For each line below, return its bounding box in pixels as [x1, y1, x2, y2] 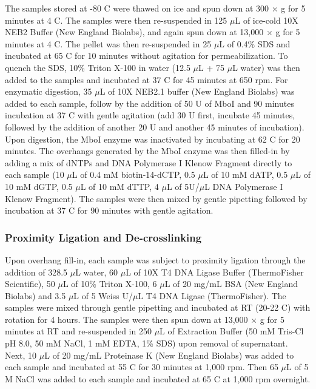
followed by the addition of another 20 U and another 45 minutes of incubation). [5, 120, 304, 133]
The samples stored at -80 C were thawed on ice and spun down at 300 [5, 2, 269, 14]
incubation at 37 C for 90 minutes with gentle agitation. [5, 204, 213, 217]
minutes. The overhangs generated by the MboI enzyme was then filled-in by [5, 144, 290, 157]
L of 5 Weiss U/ [73, 289, 133, 302]
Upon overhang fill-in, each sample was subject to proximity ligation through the [5, 253, 306, 266]
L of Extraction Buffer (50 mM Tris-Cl [160, 325, 304, 337]
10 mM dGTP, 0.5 [5, 180, 73, 192]
